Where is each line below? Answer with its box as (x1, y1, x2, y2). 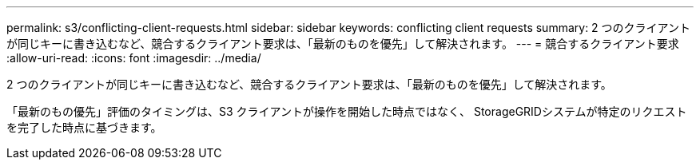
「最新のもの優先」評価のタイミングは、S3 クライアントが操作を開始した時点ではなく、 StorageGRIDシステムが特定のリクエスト (6, 105, 687, 118)
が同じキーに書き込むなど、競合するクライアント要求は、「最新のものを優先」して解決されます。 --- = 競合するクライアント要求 (6, 37, 679, 50)
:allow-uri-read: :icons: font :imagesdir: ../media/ (6, 51, 261, 65)
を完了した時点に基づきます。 (6, 121, 162, 134)
